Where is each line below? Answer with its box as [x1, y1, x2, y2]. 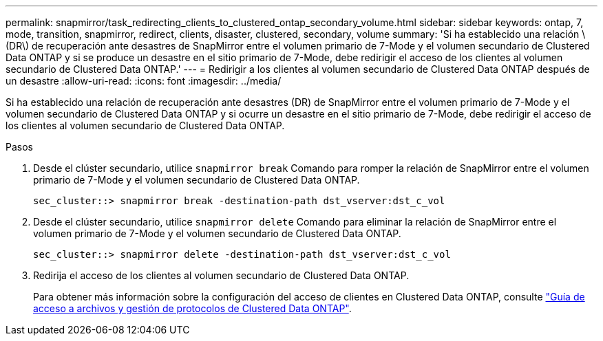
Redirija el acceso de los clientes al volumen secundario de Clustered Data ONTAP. [33, 269, 410, 281]
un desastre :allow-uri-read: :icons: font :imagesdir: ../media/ [6, 75, 282, 87]
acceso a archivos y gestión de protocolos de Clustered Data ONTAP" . [33, 302, 352, 314]
